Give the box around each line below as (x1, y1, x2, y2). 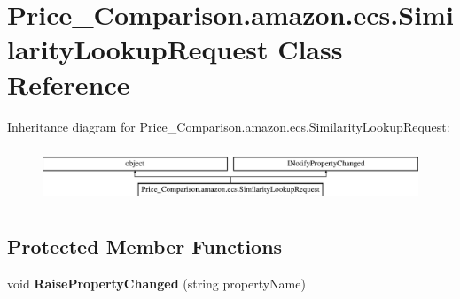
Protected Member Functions (7, 233, 283, 260)
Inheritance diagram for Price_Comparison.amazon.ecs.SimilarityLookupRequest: (7, 117, 450, 135)
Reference (7, 65, 130, 102)
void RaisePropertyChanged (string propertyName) (7, 274, 306, 293)
